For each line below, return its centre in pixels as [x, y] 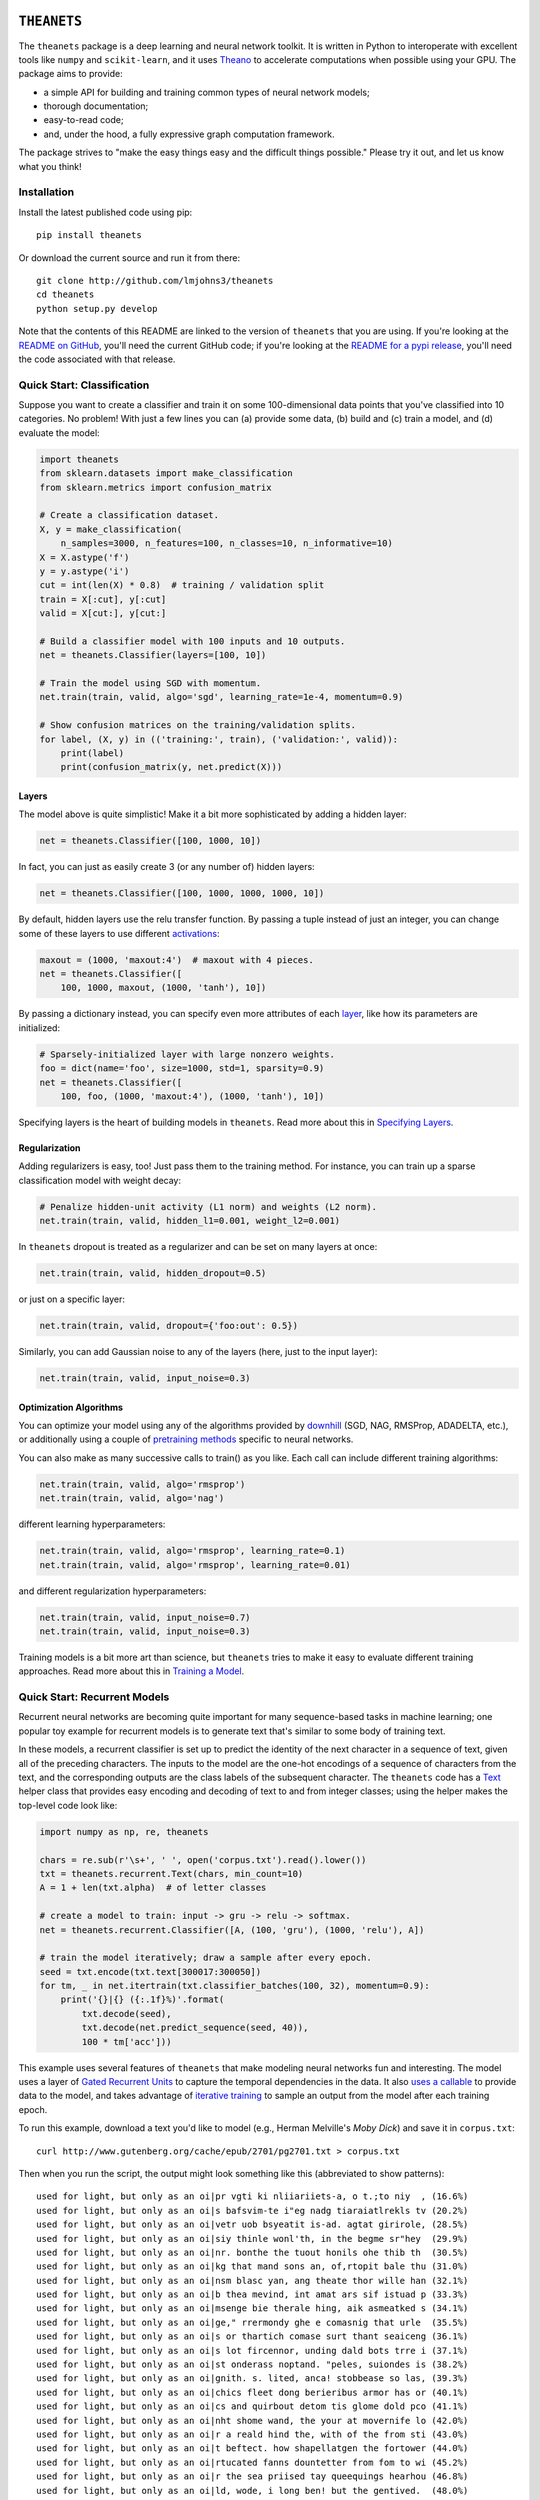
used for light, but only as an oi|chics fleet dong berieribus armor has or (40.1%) [252, 2392]
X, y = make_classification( [111, 529]
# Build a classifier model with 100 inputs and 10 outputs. [192, 641]
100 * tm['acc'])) [126, 2041]
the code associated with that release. [97, 359]
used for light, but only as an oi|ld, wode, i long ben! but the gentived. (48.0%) [252, 2490]
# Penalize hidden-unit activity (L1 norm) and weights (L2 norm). [208, 1206]
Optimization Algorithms [71, 1407]
